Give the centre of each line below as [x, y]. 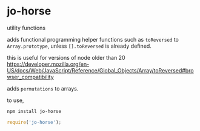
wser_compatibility [30, 77]
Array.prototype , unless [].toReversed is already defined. [79, 46]
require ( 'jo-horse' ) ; [34, 122]
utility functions [26, 28]
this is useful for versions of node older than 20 [66, 57]
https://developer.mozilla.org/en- [48, 64]
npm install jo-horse [34, 111]
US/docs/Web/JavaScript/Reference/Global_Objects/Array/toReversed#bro [100, 70]
